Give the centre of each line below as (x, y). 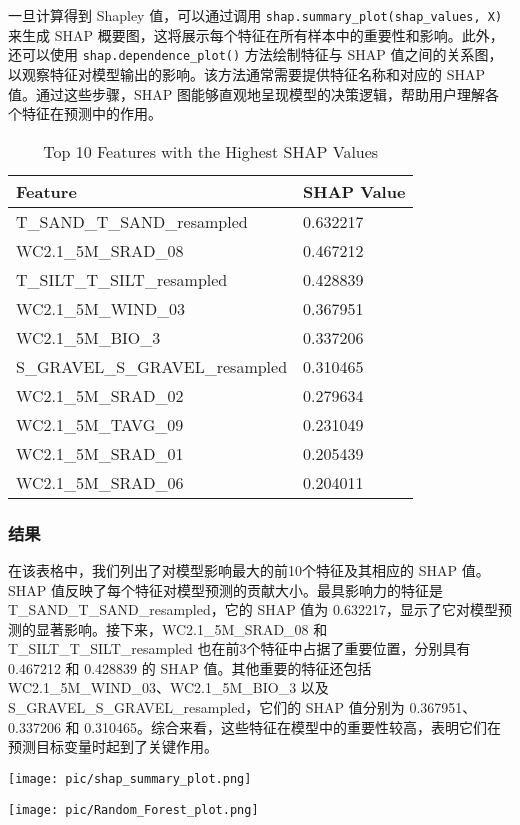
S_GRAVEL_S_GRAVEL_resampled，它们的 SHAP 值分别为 (206, 707)
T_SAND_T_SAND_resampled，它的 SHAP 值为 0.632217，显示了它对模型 (253, 609)
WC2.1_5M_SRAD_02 (100, 395)
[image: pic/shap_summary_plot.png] (130, 778)
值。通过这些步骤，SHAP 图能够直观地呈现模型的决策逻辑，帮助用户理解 (246, 93)
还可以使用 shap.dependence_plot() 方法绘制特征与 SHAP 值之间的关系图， (255, 54)
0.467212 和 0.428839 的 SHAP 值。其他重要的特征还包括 (190, 667)
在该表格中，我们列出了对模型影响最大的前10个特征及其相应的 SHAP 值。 (249, 569)
